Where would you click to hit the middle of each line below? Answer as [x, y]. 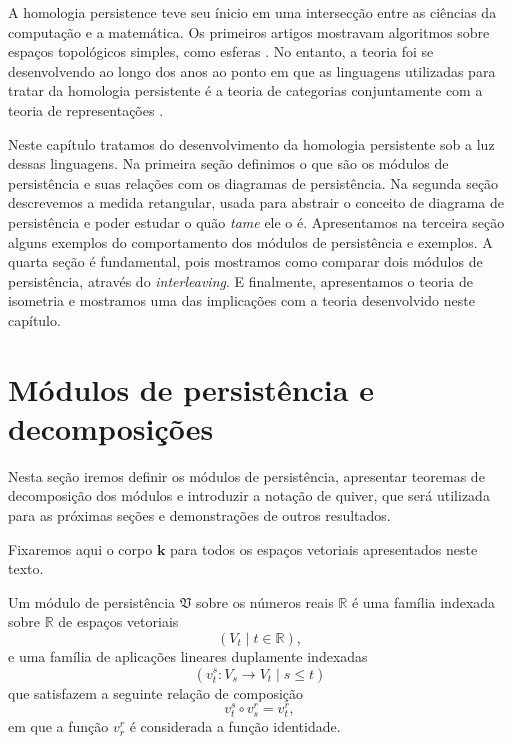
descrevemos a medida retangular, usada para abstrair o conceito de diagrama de [256, 202]
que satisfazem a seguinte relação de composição [156, 692]
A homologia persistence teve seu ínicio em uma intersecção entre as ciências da [252, 12]
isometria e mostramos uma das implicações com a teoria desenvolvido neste [241, 300]
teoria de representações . [86, 109]
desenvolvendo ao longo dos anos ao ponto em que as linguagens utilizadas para [252, 70]
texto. [26, 568]
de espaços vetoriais [118, 621]
